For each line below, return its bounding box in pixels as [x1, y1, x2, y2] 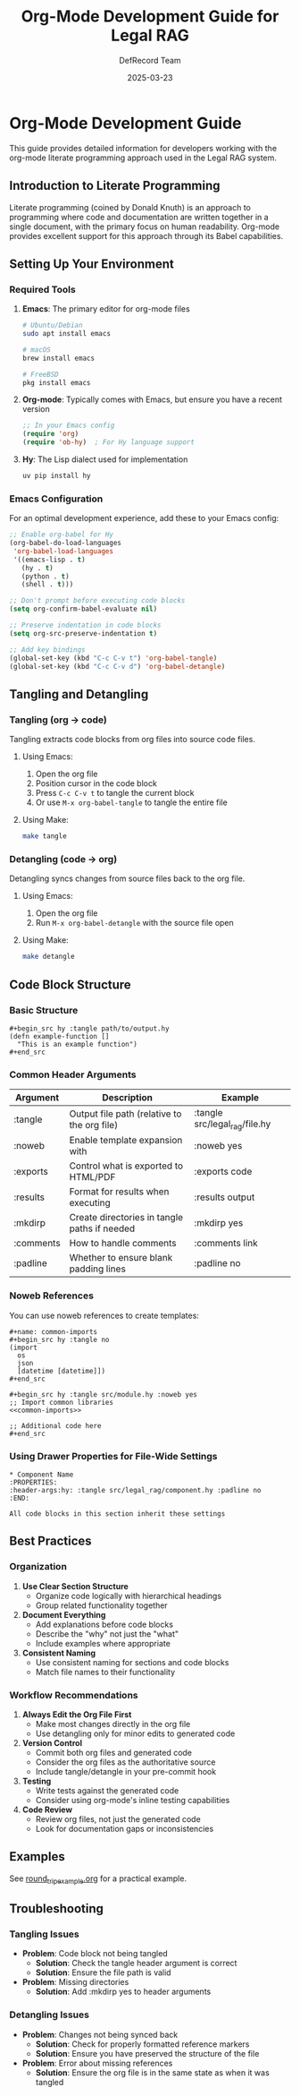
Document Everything [21, 1609, 106, 1620]
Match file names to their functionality [35, 1666, 176, 1677]
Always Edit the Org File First [21, 1708, 132, 1720]
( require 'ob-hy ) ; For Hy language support [21, 438, 195, 447]
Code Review [21, 1804, 73, 1815]
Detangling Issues [9, 2008, 89, 2021]
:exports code [194, 1166, 253, 1178]
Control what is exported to [69, 1159, 184, 1172]
